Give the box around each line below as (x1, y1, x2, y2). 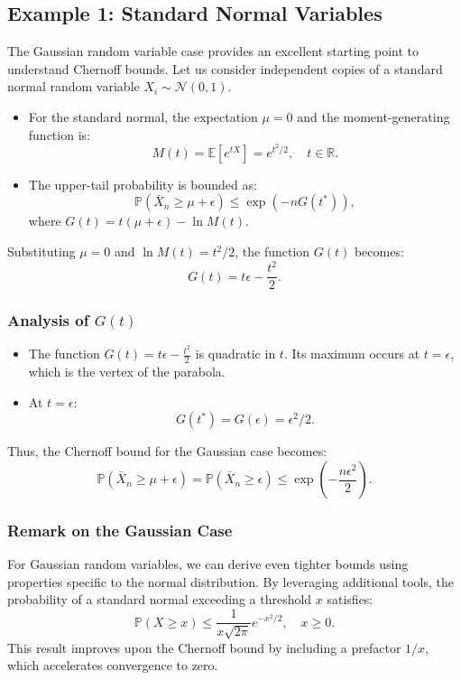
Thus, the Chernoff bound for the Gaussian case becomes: (7, 442, 327, 461)
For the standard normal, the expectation (28, 107, 258, 126)
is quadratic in (195, 344, 276, 363)
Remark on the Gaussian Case (7, 518, 233, 541)
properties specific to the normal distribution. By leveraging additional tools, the (7, 572, 455, 591)
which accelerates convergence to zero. (7, 656, 218, 675)
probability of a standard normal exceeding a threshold (7, 590, 312, 609)
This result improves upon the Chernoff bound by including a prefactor (7, 638, 401, 657)
